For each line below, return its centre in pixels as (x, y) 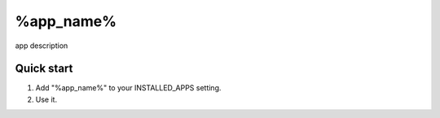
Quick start (44, 69)
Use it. (46, 99)
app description (42, 46)
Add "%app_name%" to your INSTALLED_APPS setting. (128, 88)
